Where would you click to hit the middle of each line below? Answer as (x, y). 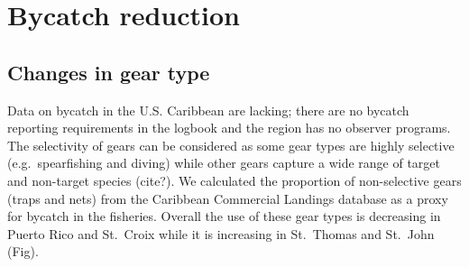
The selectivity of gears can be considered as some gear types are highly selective (231, 145)
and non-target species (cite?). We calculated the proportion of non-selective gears (234, 180)
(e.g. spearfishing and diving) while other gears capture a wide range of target (224, 163)
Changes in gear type (109, 72)
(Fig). (23, 251)
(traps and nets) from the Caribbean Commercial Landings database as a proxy (228, 198)
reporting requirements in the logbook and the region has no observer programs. (229, 128)
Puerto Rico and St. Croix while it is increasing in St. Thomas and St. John (221, 233)
